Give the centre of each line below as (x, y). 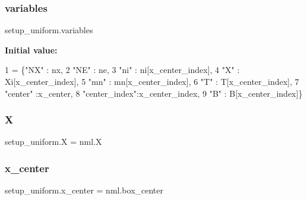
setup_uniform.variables (49, 30)
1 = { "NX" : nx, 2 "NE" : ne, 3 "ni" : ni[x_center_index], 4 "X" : (122, 70)
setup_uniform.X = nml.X (53, 142)
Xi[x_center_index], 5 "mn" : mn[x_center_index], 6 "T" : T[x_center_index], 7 (152, 81)
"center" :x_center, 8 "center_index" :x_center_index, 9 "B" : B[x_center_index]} (154, 93)
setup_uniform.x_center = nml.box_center (84, 190)
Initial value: (31, 50)
